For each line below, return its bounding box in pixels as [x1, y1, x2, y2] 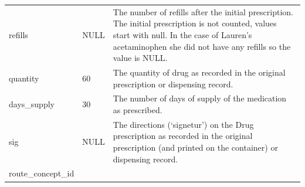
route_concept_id [9, 167, 74, 179]
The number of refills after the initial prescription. [113, 5, 293, 18]
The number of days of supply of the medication [113, 92, 287, 104]
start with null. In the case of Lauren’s [113, 28, 252, 40]
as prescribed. [113, 104, 162, 115]
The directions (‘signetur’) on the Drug [113, 118, 254, 130]
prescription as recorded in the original [113, 130, 253, 142]
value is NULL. [113, 52, 168, 64]
